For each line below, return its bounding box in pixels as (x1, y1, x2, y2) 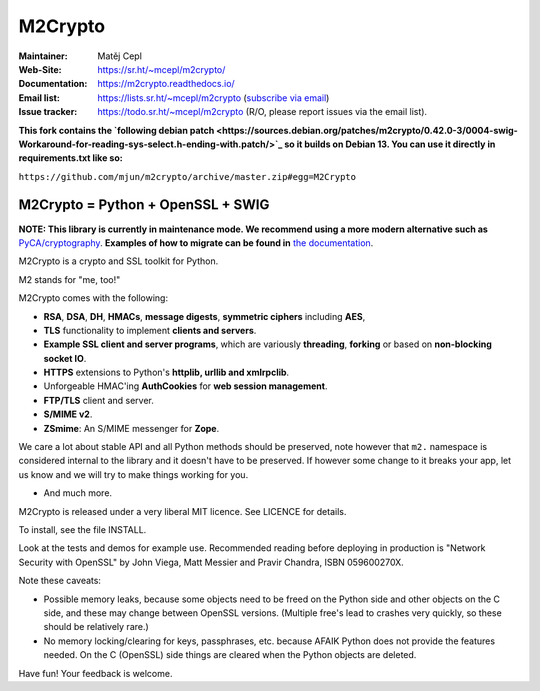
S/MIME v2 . (43, 408, 93, 420)
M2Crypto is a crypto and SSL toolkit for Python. (18, 255, 219, 267)
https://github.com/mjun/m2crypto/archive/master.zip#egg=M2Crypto (18, 171, 357, 182)
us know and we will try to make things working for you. (18, 468, 249, 480)
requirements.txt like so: (18, 152, 124, 164)
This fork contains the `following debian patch (18, 124, 215, 136)
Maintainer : (18, 50, 69, 62)
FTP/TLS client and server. (43, 394, 155, 406)
